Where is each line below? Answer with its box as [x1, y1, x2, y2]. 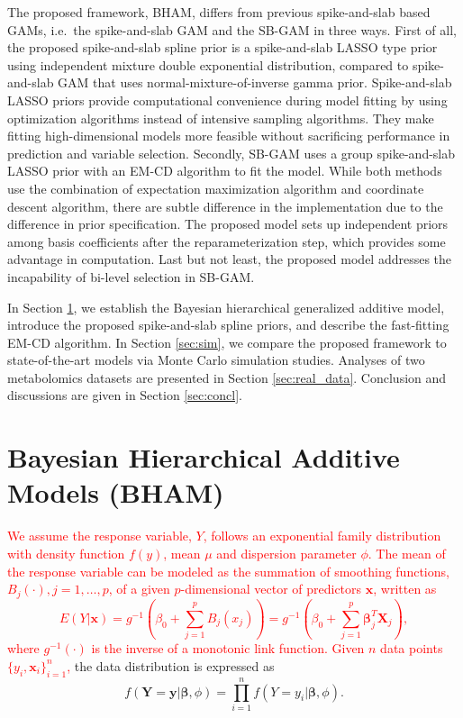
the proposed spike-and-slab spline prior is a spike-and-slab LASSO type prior [7, 38, 438, 57]
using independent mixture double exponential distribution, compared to [7, 55, 409, 74]
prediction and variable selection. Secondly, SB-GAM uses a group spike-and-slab [7, 143, 456, 162]
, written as [373, 579, 437, 598]
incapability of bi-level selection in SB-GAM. [7, 267, 255, 286]
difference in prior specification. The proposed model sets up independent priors [7, 214, 449, 233]
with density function [7, 543, 125, 562]
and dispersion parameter [216, 543, 357, 562]
